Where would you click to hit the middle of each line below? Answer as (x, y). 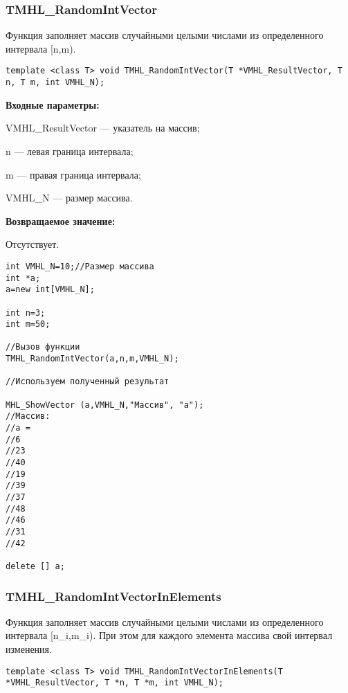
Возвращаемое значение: (61, 220)
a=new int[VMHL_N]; (50, 290)
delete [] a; (35, 566)
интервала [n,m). (41, 48)
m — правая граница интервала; (73, 174)
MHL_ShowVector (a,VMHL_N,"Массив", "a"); (105, 405)
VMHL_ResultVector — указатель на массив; (103, 128)
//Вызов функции (43, 347)
